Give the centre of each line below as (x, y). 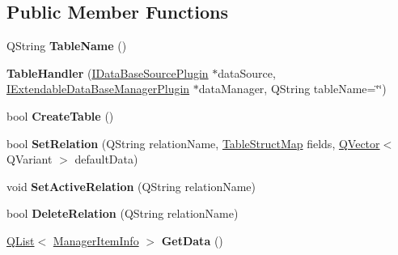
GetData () (192, 240)
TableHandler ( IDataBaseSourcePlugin (108, 72)
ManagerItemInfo (96, 240)
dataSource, (247, 72)
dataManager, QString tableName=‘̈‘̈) (292, 89)
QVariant (30, 159)
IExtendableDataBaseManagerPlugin (98, 89)
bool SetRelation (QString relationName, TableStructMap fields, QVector (193, 143)
